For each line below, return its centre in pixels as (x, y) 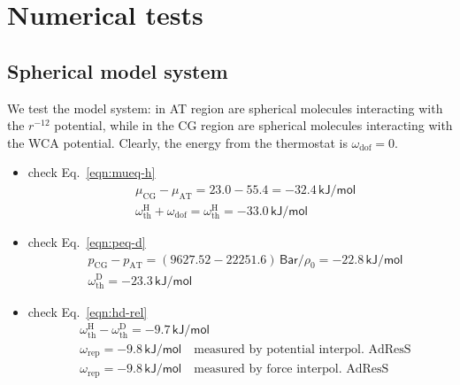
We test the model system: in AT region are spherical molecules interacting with (225, 108)
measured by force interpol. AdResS (291, 370)
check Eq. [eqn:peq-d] (87, 242)
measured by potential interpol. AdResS (303, 349)
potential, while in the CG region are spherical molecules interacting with (253, 125)
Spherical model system (118, 70)
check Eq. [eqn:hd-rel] (88, 311)
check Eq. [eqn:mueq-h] (92, 172)
